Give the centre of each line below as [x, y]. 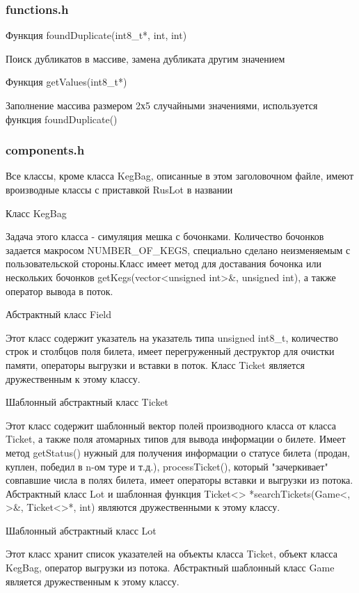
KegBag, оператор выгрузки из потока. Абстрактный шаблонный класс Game [170, 568]
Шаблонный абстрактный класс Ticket [87, 402]
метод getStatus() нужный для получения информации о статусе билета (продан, [178, 452]
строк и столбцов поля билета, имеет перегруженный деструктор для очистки [170, 351]
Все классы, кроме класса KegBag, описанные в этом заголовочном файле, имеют [179, 176]
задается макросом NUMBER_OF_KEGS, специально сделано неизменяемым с [178, 250]
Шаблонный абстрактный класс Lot [81, 530]
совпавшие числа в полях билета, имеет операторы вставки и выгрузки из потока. [179, 480]
